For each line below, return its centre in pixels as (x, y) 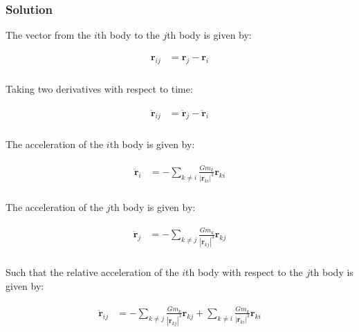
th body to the (128, 35)
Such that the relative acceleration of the (92, 271)
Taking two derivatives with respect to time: (99, 88)
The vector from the (48, 35)
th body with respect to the (244, 271)
